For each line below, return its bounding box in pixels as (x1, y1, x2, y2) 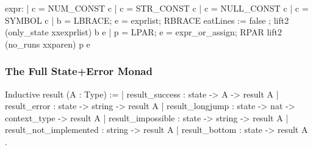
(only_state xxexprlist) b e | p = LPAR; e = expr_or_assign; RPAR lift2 (5, 26, 282, 38)
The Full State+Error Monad (5, 63, 153, 79)
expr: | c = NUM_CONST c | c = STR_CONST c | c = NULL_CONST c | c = (5, 2, 309, 14)
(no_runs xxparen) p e (5, 37, 90, 50)
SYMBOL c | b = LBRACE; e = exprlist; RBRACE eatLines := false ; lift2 (5, 13, 289, 26)
